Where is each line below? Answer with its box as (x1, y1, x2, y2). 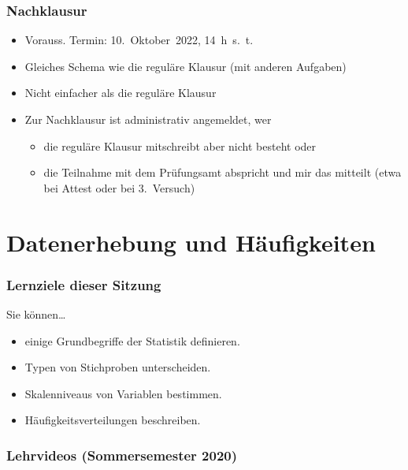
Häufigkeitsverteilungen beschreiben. (24, 412, 201, 428)
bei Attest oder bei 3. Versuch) (43, 179, 195, 196)
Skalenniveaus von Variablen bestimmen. (24, 385, 222, 401)
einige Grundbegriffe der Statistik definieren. (24, 332, 240, 349)
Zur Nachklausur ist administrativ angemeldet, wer (24, 111, 272, 127)
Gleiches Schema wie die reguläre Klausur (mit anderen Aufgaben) (24, 58, 347, 74)
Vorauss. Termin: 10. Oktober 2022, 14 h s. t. (24, 32, 254, 48)
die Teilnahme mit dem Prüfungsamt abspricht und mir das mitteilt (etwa (43, 164, 402, 181)
